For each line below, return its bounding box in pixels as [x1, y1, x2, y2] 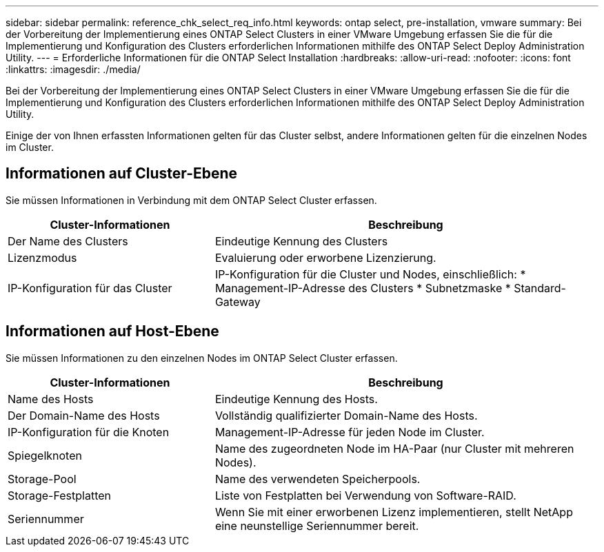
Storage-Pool [8, 471, 77, 486]
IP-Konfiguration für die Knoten [8, 425, 170, 439]
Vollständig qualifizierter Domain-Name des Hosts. [214, 408, 478, 422]
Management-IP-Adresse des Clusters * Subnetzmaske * [214, 280, 511, 295]
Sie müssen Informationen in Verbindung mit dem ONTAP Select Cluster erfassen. [6, 194, 377, 206]
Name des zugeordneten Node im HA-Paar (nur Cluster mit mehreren [214, 441, 574, 456]
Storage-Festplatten [8, 488, 112, 502]
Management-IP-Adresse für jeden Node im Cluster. [214, 425, 485, 439]
